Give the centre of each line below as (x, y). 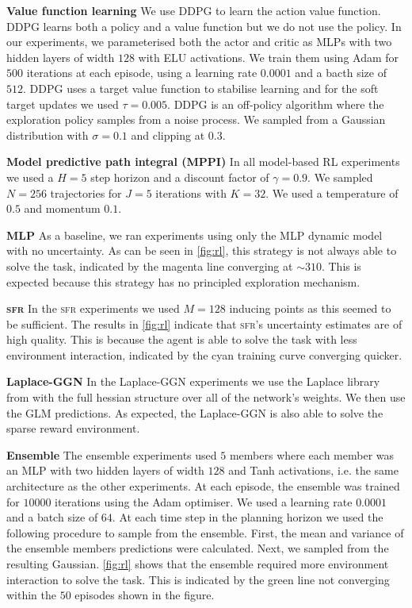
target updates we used (63, 104)
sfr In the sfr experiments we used (93, 308)
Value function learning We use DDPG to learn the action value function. (194, 10)
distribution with (48, 135)
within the (32, 595)
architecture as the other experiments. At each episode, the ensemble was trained (203, 486)
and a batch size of (52, 517)
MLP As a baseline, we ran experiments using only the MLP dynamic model (195, 235)
